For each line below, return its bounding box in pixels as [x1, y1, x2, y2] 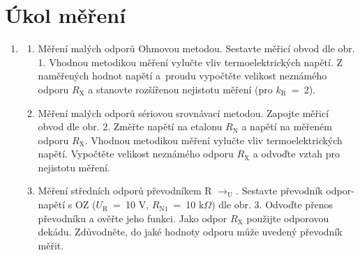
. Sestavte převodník [236, 183, 323, 198]
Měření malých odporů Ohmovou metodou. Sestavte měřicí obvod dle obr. [38, 41, 355, 56]
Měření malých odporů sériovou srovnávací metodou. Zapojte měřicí [38, 105, 329, 120]
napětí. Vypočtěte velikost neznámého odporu [38, 146, 234, 161]
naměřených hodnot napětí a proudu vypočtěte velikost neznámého [38, 68, 327, 83]
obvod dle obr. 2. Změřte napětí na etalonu [38, 119, 223, 134]
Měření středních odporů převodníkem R [38, 183, 212, 198]
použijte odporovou [246, 210, 329, 225]
